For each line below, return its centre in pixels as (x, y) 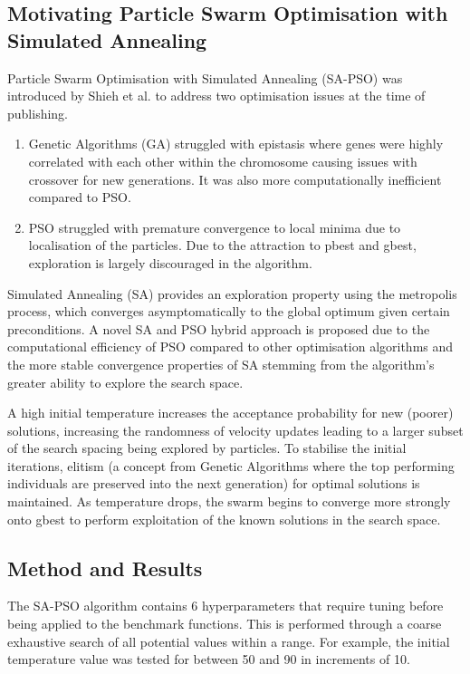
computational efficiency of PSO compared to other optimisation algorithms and (230, 347)
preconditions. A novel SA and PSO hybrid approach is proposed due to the (219, 328)
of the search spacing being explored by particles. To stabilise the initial (207, 448)
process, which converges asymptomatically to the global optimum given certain (229, 311)
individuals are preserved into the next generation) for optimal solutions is (214, 483)
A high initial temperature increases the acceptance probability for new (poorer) (230, 413)
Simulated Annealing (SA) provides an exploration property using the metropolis (232, 293)
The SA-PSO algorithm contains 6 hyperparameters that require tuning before (225, 606)
